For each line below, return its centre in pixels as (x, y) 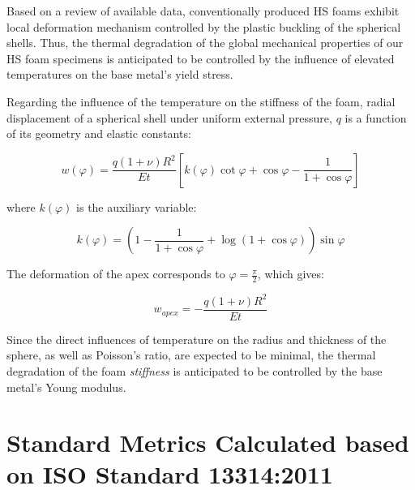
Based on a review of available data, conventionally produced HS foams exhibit (203, 11)
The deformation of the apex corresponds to (116, 274)
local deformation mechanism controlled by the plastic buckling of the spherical (204, 26)
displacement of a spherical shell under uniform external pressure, (169, 117)
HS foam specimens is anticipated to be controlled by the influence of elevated (201, 58)
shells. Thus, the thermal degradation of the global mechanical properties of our (205, 43)
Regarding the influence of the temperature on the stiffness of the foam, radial (201, 101)
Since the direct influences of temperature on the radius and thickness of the (197, 339)
